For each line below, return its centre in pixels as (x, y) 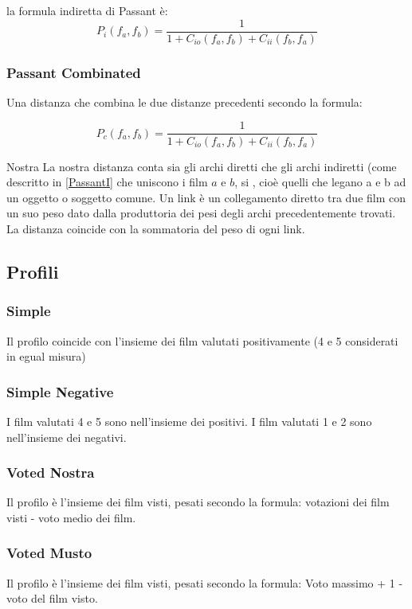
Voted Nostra (51, 472)
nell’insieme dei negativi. (67, 437)
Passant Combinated (74, 72)
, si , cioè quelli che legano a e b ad (320, 182)
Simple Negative (60, 391)
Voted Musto (49, 553)
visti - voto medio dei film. (71, 517)
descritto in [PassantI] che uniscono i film (107, 182)
